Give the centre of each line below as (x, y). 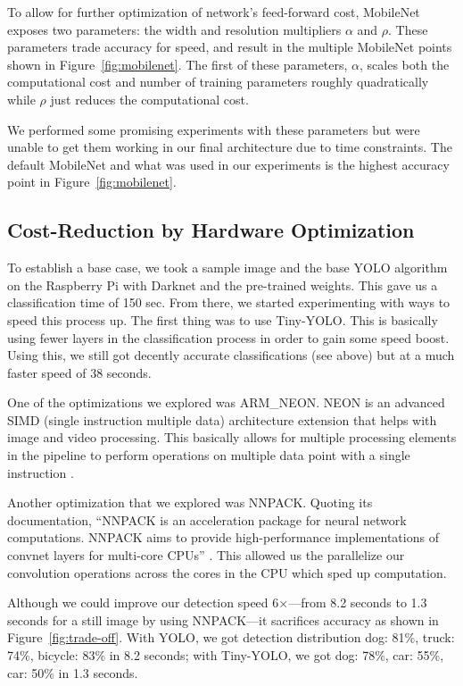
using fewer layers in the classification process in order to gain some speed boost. (228, 337)
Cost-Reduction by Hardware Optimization (211, 230)
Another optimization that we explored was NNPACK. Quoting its (190, 502)
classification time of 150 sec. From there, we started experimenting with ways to (229, 302)
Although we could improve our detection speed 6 (143, 602)
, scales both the (405, 64)
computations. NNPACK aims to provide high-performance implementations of (223, 537)
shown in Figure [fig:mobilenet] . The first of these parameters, (178, 64)
